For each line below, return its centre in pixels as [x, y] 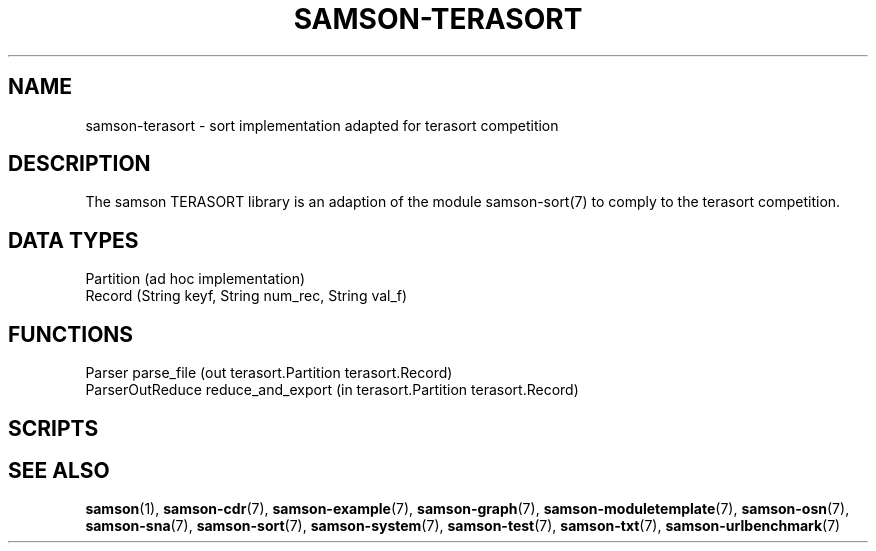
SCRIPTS [53, 428]
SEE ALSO [59, 470]
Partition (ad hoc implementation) [195, 279]
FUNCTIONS [71, 334]
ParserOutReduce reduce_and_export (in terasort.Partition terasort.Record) [332, 390]
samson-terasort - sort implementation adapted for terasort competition [322, 125]
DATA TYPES [73, 240]
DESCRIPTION [79, 164]
